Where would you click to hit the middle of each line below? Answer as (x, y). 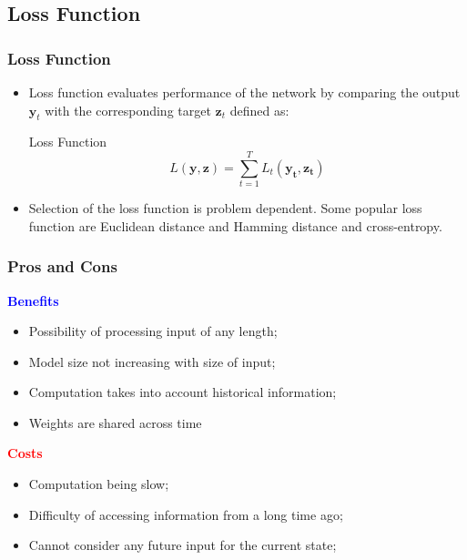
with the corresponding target (128, 110)
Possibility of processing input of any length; (153, 331)
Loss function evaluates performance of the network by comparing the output (244, 92)
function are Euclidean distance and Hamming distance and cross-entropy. (235, 225)
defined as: (259, 110)
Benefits (33, 300)
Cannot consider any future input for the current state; (183, 545)
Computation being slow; (99, 484)
